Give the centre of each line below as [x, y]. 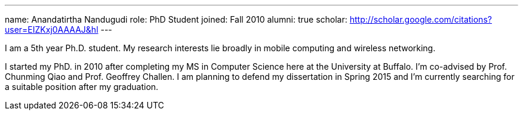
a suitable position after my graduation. [82, 87]
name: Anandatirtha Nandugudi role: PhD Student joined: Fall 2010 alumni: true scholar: [176, 19]
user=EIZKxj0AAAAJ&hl [52, 29]
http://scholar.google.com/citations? [421, 19]
